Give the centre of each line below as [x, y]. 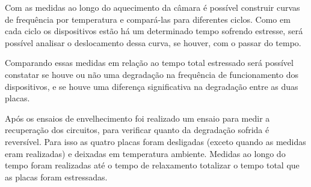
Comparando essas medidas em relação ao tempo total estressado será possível [149, 63]
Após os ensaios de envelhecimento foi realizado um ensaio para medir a [137, 118]
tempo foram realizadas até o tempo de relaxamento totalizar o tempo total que [152, 165]
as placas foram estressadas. [56, 177]
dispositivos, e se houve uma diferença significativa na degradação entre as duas [152, 86]
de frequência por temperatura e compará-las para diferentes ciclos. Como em [148, 19]
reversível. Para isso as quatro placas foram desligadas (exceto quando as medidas [155, 141]
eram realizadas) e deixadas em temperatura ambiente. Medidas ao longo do [145, 153]
